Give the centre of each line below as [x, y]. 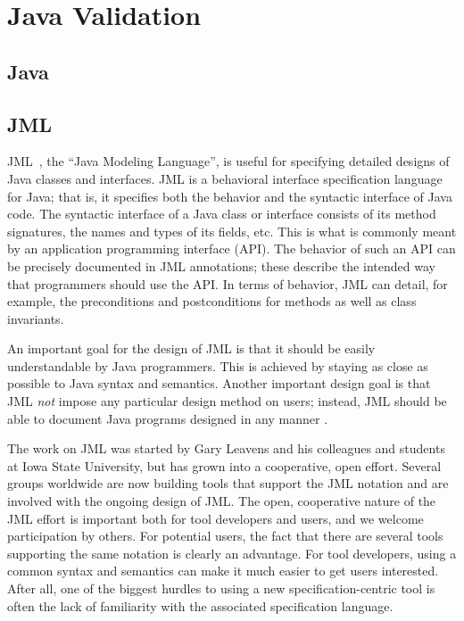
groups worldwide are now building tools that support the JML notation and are [228, 483]
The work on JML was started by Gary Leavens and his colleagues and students [226, 448]
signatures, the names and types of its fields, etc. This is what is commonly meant [232, 231]
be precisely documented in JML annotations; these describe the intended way [221, 265]
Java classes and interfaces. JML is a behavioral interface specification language [225, 178]
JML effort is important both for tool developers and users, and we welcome [215, 518]
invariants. [36, 318]
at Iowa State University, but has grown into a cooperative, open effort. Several [224, 465]
